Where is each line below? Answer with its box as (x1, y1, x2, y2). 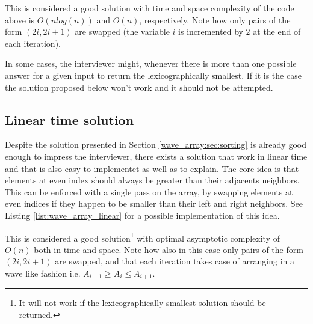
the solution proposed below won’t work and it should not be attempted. (5, 81, 273, 93)
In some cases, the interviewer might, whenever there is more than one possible (5, 57, 297, 70)
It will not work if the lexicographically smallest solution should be (19, 296, 266, 309)
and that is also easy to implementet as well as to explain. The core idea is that (5, 162, 299, 174)
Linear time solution (5, 110, 134, 129)
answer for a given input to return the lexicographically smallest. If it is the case (5, 69, 302, 81)
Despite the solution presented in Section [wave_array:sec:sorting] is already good (5, 138, 306, 151)
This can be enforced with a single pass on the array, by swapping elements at (5, 185, 293, 198)
